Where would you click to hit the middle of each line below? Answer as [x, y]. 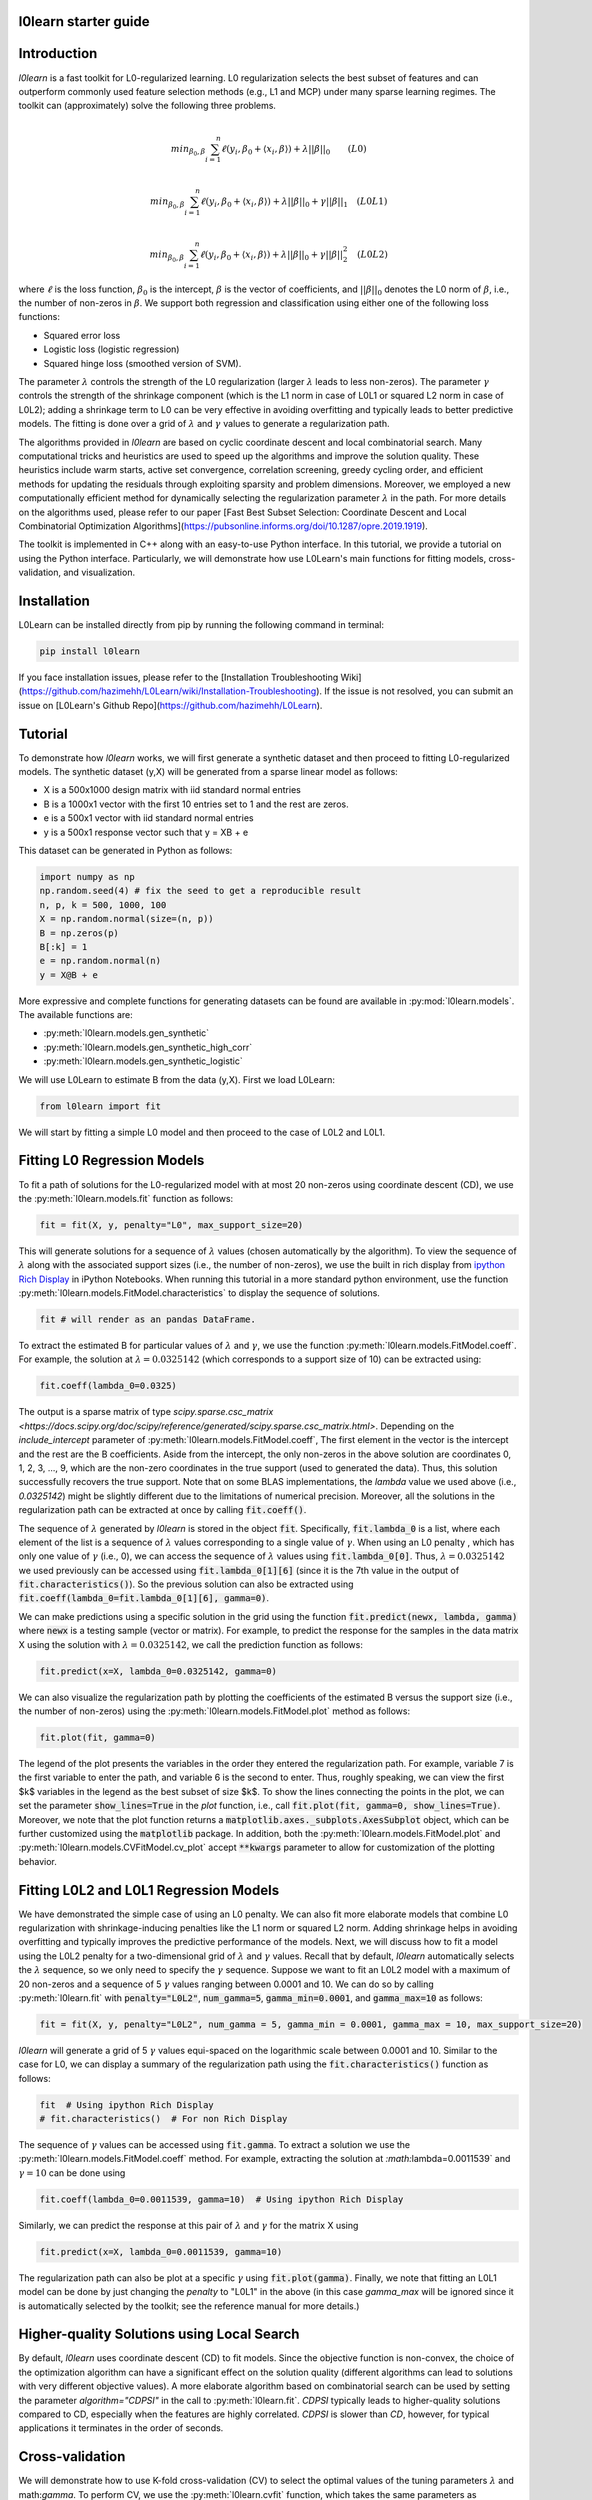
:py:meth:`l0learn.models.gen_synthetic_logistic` [143, 1061]
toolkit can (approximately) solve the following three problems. [147, 106]
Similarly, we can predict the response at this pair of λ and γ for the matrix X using [188, 2225]
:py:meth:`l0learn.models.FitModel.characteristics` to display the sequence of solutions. [199, 1293]
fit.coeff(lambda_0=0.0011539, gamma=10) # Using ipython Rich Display [221, 2199]
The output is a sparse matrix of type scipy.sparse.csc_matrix [146, 1412]
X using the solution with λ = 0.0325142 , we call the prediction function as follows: [191, 1644]
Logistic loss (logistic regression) [111, 349]
